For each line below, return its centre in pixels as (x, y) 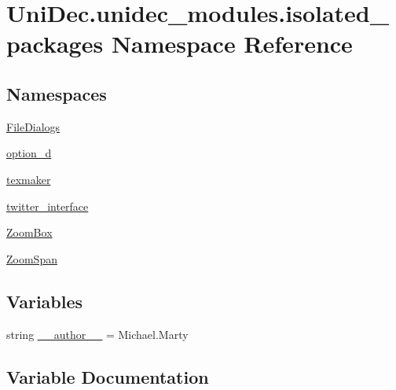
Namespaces (57, 93)
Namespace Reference (232, 44)
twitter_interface (48, 206)
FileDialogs (33, 126)
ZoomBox (29, 232)
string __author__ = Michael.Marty (97, 334)
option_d (29, 153)
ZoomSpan (32, 258)
